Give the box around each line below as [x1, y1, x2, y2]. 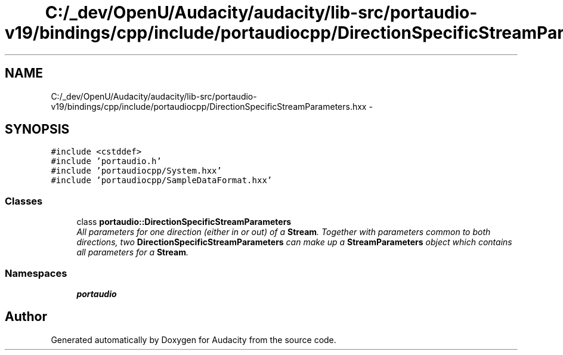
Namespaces [5, 267, 67, 279]
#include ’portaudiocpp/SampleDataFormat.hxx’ [51, 175, 273, 186]
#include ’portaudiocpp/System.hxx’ [51, 166, 222, 176]
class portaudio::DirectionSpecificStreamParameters [76, 217, 292, 227]
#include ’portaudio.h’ [51, 156, 162, 166]
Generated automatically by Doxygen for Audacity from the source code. [51, 334, 336, 345]
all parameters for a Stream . [76, 247, 188, 258]
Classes [5, 195, 43, 207]
